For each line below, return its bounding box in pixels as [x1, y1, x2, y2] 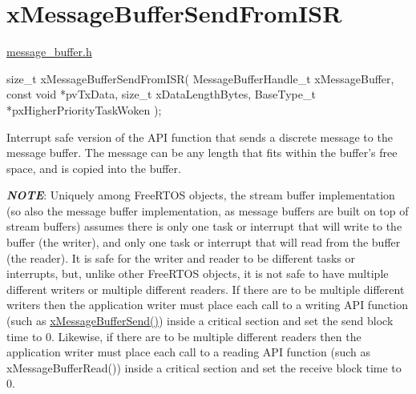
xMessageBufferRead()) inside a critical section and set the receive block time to [6, 359, 402, 376]
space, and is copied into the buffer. [6, 159, 181, 176]
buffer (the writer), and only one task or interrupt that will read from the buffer [6, 234, 401, 251]
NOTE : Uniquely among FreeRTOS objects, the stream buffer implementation [6, 187, 395, 203]
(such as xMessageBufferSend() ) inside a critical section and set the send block [6, 312, 394, 329]
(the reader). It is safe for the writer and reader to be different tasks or [6, 249, 356, 266]
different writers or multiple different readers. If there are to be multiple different [6, 280, 405, 297]
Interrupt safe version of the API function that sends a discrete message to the [6, 128, 393, 145]
